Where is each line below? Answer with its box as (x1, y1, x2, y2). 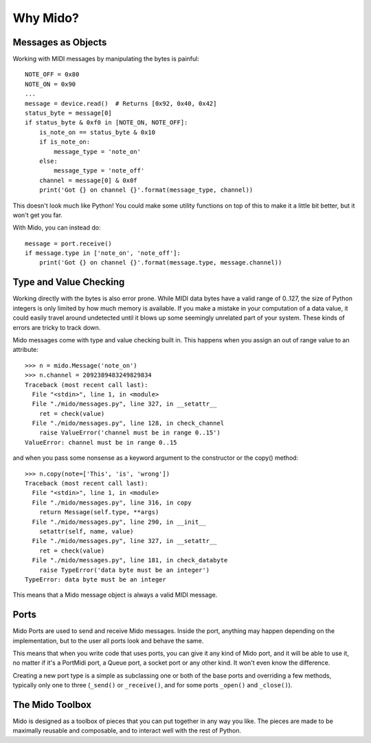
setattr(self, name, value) (38, 527, 134, 535)
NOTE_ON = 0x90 (25, 80, 76, 88)
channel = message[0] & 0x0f (38, 176, 137, 184)
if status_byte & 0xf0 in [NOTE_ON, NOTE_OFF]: (25, 119, 188, 126)
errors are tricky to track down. (12, 323, 101, 331)
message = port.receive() (25, 239, 113, 247)
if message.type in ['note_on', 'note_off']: (25, 249, 181, 257)
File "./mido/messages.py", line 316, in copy (32, 498, 192, 507)
